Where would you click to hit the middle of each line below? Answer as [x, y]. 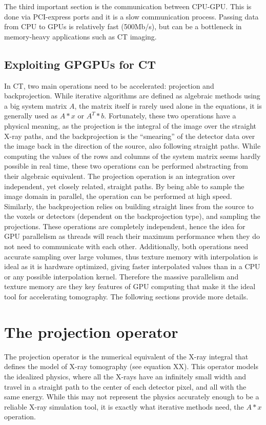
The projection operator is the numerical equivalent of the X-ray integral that [126, 356]
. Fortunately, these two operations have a [170, 116]
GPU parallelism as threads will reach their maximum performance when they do [132, 236]
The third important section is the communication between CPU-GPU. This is [128, 6]
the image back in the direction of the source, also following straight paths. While [132, 146]
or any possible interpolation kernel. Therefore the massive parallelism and [121, 276]
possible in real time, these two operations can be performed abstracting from [126, 166]
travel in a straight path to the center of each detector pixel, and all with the [125, 386]
